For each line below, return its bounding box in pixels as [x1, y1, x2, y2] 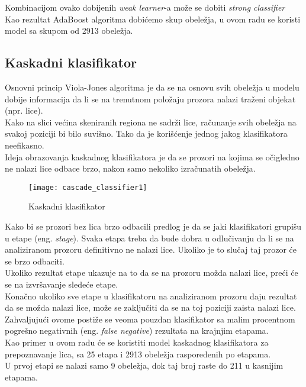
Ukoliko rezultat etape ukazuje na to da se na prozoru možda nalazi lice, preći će [5, 266, 298, 279]
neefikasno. [5, 138, 44, 151]
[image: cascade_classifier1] [28, 183, 147, 192]
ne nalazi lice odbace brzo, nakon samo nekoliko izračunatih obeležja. [5, 162, 256, 175]
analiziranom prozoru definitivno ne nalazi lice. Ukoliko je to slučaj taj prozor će [5, 243, 297, 256]
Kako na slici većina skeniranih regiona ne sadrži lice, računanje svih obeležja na [5, 115, 297, 128]
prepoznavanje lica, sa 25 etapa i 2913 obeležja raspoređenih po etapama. [5, 347, 271, 360]
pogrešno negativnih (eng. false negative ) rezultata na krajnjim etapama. [5, 324, 269, 337]
